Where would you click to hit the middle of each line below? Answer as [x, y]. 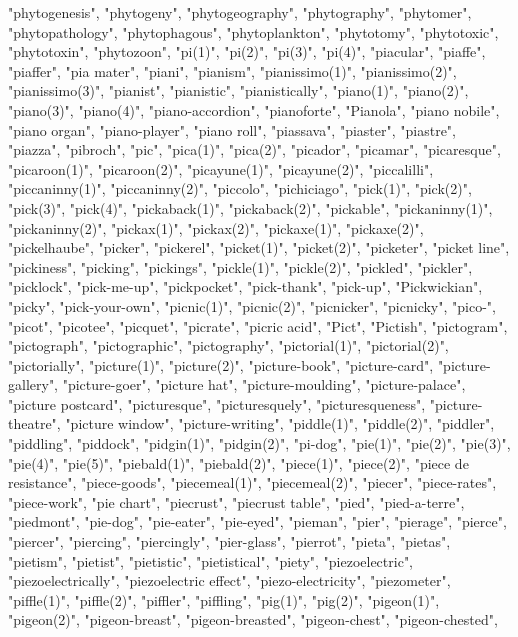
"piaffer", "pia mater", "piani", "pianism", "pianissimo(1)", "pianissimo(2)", [232, 70]
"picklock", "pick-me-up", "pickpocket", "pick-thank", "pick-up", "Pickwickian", [245, 286]
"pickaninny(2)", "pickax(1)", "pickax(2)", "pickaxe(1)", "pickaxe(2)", [216, 227]
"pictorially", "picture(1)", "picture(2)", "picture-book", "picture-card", [221, 364]
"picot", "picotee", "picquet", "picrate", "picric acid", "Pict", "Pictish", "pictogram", [258, 325]
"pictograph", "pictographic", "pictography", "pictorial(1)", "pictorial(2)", [228, 345]
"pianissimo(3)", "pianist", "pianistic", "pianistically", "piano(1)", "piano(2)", [238, 90]
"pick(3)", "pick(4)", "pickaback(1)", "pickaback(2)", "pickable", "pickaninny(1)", [250, 207]
